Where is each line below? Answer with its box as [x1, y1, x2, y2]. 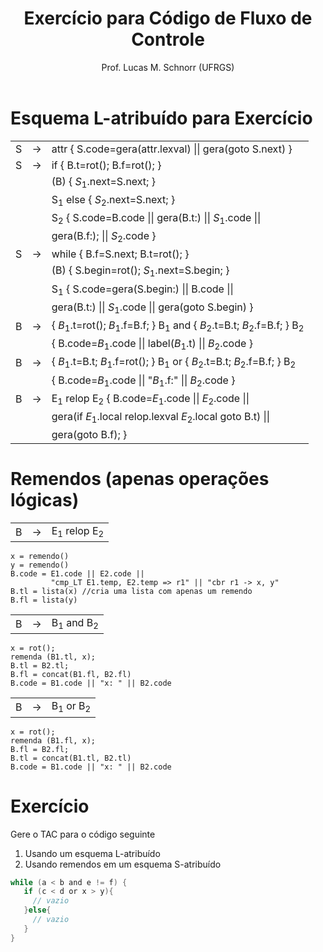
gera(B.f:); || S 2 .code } [51, 229, 157, 245]
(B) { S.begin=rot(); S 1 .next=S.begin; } [51, 263, 230, 279]
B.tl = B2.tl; [10, 661, 70, 671]
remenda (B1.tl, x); [10, 652, 97, 662]
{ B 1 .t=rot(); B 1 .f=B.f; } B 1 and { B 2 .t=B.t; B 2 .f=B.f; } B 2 [51, 318, 305, 334]
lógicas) [10, 489, 80, 512]
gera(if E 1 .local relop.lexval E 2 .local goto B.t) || [51, 409, 271, 426]
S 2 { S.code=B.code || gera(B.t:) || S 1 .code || [51, 211, 262, 227]
